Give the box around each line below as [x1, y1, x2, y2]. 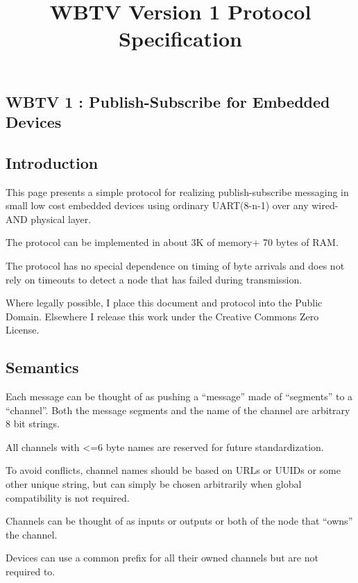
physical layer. [31, 211, 92, 226]
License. [6, 322, 40, 337]
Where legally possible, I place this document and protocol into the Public [6, 295, 323, 310]
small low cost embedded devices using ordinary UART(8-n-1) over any [6, 198, 309, 213]
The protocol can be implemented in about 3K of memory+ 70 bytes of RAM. [6, 235, 339, 249]
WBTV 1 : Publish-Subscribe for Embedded [6, 90, 330, 112]
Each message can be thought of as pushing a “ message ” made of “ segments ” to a [6, 389, 353, 404]
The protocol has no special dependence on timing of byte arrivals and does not [6, 258, 345, 272]
